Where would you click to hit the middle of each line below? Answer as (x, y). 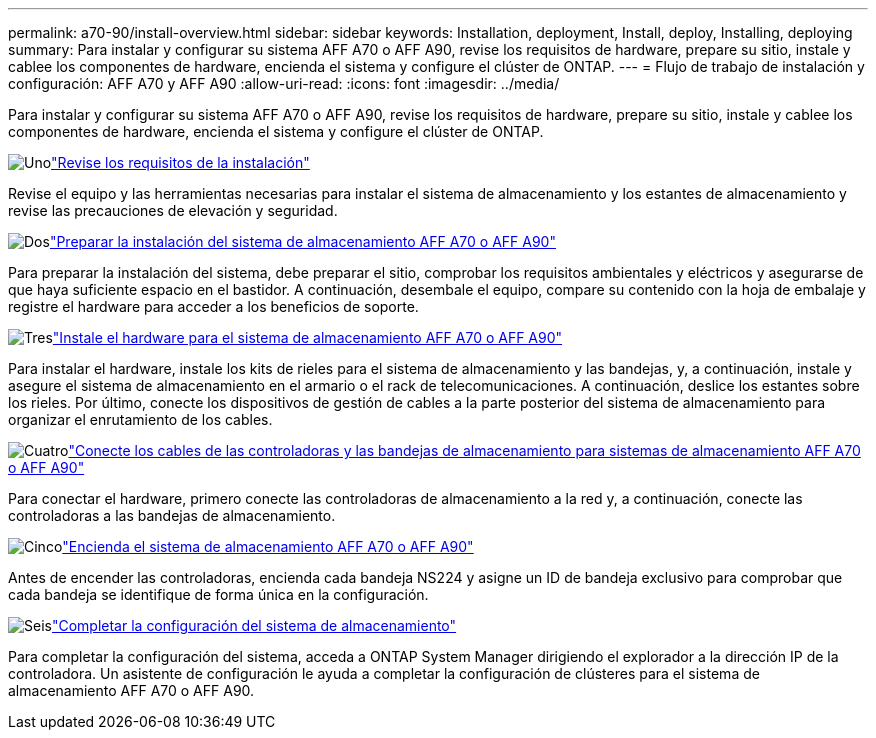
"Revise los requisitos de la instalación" (180, 162)
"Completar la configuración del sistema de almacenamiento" (254, 625)
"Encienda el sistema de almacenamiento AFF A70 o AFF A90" (268, 546)
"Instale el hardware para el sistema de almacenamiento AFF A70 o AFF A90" (307, 337)
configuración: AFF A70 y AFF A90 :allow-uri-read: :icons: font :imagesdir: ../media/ (284, 83)
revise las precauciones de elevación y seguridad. (173, 210)
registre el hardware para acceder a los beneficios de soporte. (213, 306)
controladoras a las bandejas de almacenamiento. (172, 515)
